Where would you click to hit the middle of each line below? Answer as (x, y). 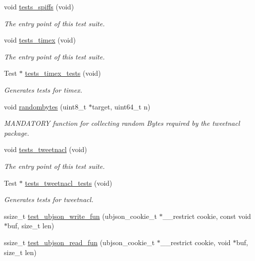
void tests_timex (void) (40, 40)
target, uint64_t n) (121, 106)
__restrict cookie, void (195, 242)
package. (17, 132)
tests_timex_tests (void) (63, 73)
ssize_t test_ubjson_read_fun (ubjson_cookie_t (79, 242)
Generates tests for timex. (43, 89)
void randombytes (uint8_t (45, 106)
